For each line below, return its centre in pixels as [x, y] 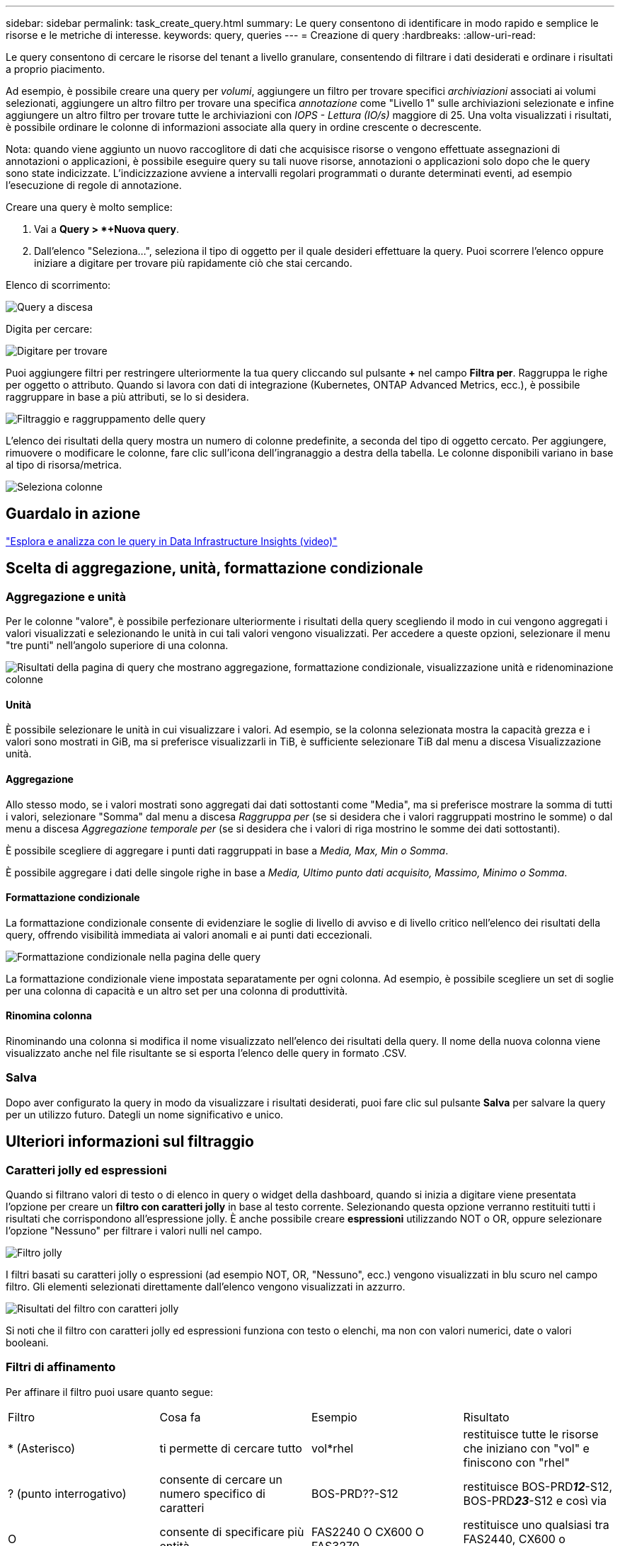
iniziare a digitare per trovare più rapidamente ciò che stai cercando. [193, 263]
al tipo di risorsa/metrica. [64, 465]
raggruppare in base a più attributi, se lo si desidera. [127, 397]
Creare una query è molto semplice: [89, 207]
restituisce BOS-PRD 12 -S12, [538, 1486]
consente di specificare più [232, 1531]
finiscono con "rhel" [516, 1462]
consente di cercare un [221, 1479]
